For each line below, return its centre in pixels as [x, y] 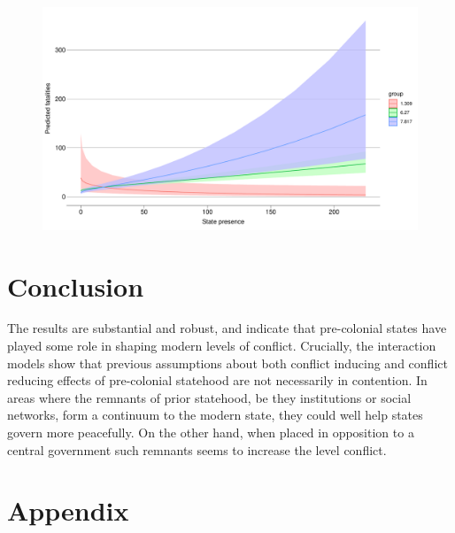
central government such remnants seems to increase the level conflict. [197, 449]
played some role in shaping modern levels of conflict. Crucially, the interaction [222, 346]
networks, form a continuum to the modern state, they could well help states [215, 415]
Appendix [68, 510]
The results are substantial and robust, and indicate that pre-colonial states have [227, 328]
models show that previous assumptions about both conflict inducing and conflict [227, 363]
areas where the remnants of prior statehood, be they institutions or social [209, 397]
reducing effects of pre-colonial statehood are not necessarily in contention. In [217, 380]
